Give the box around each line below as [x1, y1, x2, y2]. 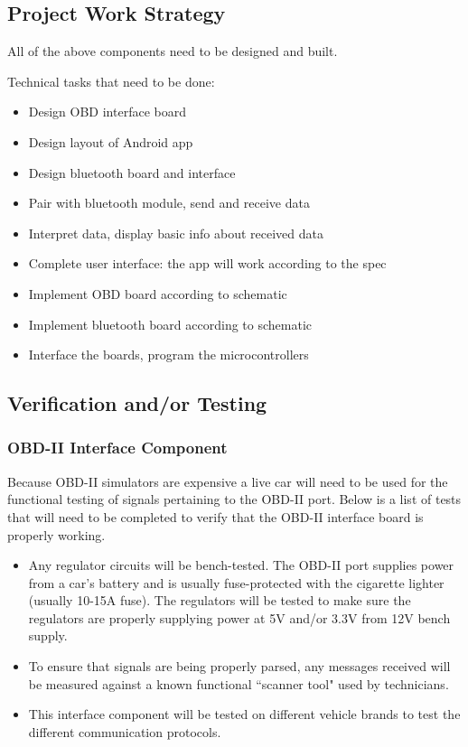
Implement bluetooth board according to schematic [28, 314, 313, 333]
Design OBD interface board [28, 102, 186, 121]
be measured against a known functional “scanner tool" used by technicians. [28, 674, 449, 693]
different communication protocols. [28, 722, 221, 741]
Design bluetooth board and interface [28, 163, 236, 182]
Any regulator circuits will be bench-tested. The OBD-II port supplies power [28, 556, 454, 574]
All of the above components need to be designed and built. [7, 42, 338, 61]
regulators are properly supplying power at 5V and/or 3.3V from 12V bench [28, 608, 451, 627]
